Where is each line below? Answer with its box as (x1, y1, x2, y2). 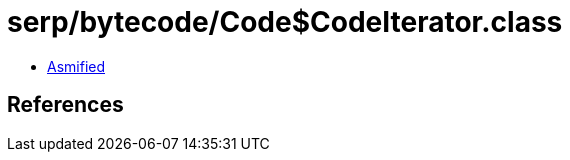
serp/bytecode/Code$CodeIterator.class (7, 5, 563, 39)
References (7, 92, 124, 118)
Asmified (47, 57, 106, 75)
